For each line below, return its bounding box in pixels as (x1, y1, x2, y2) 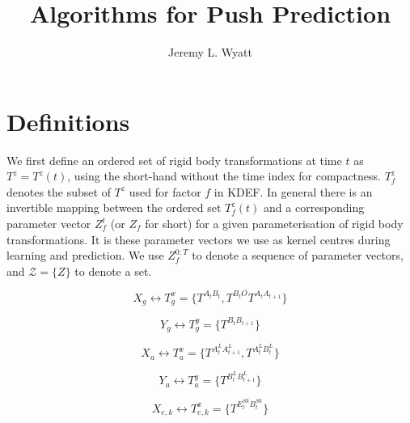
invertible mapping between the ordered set (6, 199, 222, 216)
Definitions (6, 104, 130, 137)
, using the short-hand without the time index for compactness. (67, 167, 381, 184)
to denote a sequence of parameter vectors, (192, 247, 404, 264)
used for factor (129, 183, 201, 200)
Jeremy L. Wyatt (168, 44, 252, 61)
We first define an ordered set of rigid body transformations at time (6, 151, 342, 168)
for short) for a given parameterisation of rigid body (145, 215, 404, 232)
